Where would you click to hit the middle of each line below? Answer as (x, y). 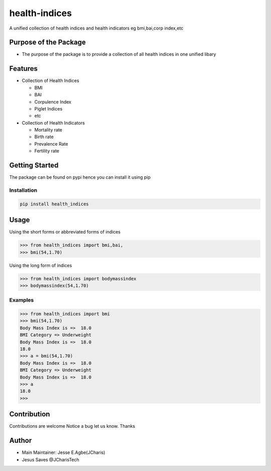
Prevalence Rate (51, 144)
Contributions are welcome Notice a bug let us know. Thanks (72, 426)
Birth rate (44, 137)
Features (23, 69)
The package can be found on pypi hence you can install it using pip (80, 177)
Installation (23, 190)
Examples (22, 300)
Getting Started (34, 165)
